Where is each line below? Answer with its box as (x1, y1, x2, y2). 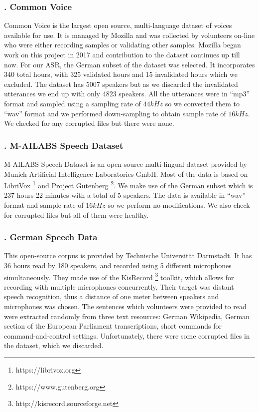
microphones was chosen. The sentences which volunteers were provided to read (4, 301, 247, 312)
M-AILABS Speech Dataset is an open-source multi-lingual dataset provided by (4, 158, 247, 169)
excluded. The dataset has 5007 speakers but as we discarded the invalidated (4, 78, 238, 89)
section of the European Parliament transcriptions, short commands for (4, 321, 222, 331)
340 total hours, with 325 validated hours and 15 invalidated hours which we (4, 69, 238, 79)
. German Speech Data (4, 231, 98, 243)
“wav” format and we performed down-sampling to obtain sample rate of (4, 108, 226, 118)
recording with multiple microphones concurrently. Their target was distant (4, 281, 234, 292)
